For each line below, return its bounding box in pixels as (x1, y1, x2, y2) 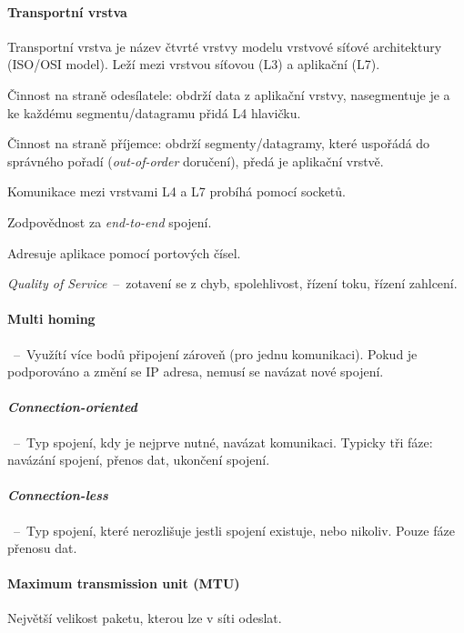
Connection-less (7, 486, 108, 505)
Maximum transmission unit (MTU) (7, 574, 240, 593)
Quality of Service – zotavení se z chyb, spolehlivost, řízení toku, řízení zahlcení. (7, 274, 458, 293)
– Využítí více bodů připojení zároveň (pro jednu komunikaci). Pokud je (13, 344, 418, 363)
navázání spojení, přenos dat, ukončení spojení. (7, 450, 270, 469)
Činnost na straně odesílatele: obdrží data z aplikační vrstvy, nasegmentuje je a (7, 85, 450, 104)
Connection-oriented (7, 397, 137, 417)
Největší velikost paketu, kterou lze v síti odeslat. (7, 608, 282, 628)
